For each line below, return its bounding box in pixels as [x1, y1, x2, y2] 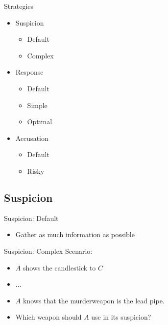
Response [15, 67, 44, 77]
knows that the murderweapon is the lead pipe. [23, 295, 165, 305]
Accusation [15, 133, 48, 143]
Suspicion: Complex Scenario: [4, 245, 93, 256]
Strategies [4, 1, 34, 11]
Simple [27, 100, 48, 110]
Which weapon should [15, 312, 82, 322]
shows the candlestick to [23, 262, 96, 272]
